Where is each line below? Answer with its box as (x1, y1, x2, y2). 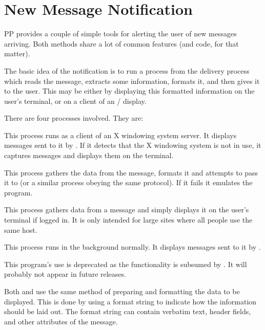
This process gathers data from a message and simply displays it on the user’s (4, 204, 249, 215)
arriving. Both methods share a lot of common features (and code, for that (4, 38, 239, 49)
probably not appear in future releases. (4, 269, 126, 279)
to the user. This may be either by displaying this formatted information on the (4, 85, 255, 96)
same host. (4, 224, 37, 235)
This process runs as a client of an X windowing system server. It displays (4, 129, 237, 140)
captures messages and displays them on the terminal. (4, 150, 174, 161)
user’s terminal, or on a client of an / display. (4, 95, 147, 106)
